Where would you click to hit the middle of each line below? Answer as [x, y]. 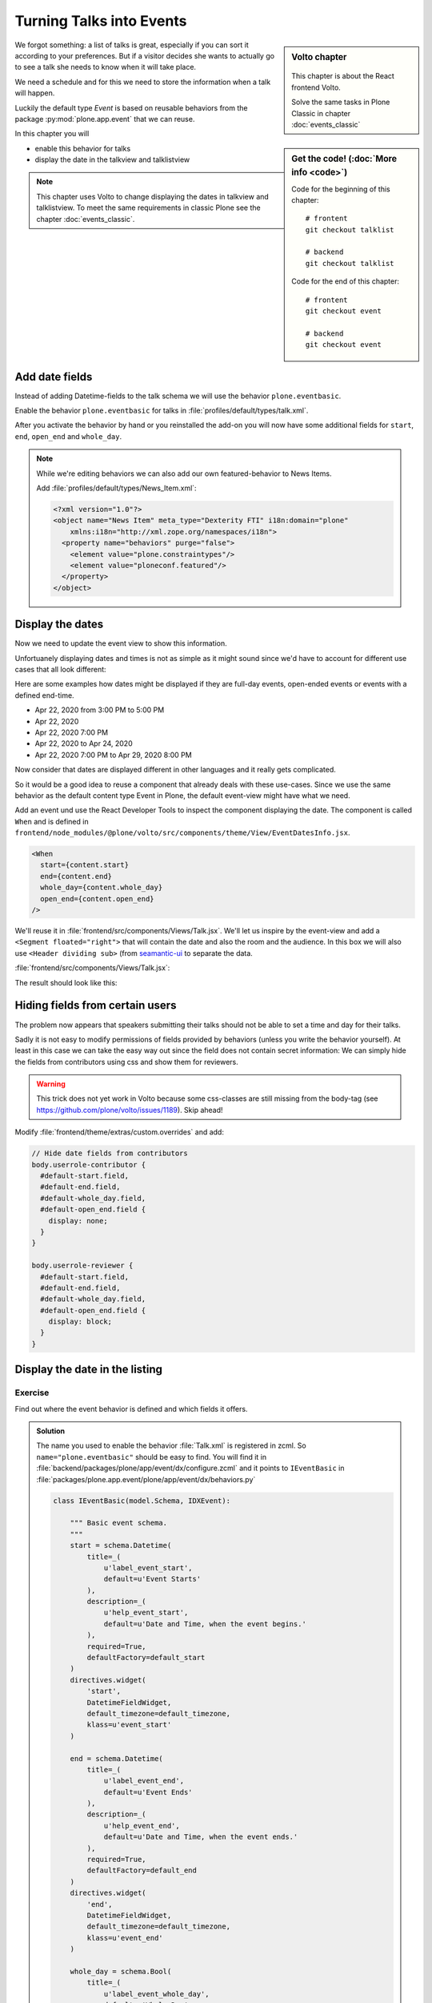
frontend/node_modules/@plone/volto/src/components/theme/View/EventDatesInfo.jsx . [182, 832]
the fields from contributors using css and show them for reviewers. [127, 1062]
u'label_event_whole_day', [156, 1994]
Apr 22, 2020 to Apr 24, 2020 [84, 744]
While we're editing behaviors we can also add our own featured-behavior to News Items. [184, 474]
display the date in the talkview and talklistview [112, 159]
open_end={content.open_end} [98, 899]
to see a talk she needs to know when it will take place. [105, 67]
